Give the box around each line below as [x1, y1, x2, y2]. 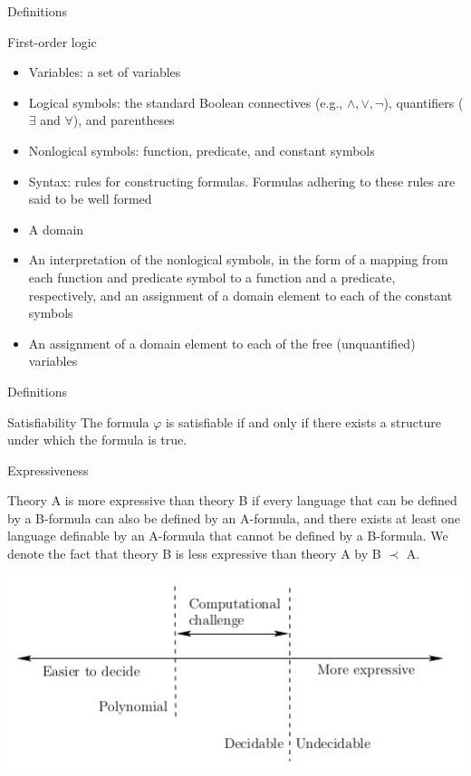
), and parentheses [72, 110, 175, 129]
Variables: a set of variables [28, 62, 181, 81]
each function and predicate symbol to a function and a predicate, [28, 267, 396, 286]
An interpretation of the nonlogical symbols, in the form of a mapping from [28, 250, 448, 269]
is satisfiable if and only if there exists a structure [165, 412, 441, 431]
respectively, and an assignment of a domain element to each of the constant [28, 285, 453, 304]
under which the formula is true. [7, 430, 187, 449]
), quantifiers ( [383, 92, 464, 111]
